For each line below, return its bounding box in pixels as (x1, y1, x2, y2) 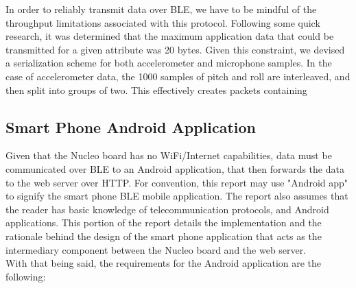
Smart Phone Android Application (5, 116, 256, 137)
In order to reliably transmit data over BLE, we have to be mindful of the (5, 2, 317, 16)
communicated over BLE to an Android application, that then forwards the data (5, 161, 344, 176)
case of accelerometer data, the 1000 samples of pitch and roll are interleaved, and (5, 69, 351, 83)
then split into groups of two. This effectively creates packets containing (5, 82, 307, 97)
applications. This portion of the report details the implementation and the (5, 215, 322, 230)
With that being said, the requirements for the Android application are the (5, 256, 322, 270)
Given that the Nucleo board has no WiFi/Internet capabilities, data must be (5, 148, 332, 163)
